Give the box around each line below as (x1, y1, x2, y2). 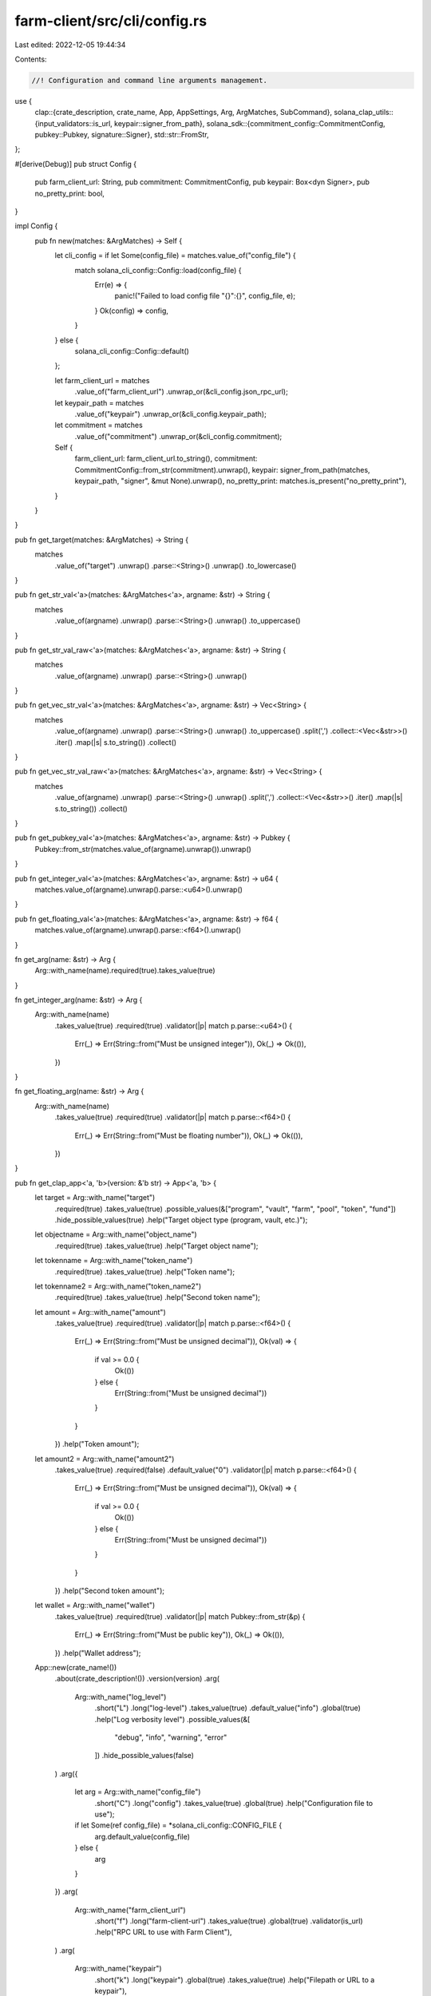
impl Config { (14, 221, 58, 231)
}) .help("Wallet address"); (54, 1648, 141, 1657)
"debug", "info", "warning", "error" (114, 1733, 227, 1742)
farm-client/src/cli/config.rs (14, 12, 208, 30)
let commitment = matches (54, 420, 143, 430)
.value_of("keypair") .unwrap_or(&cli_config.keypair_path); (74, 409, 267, 418)
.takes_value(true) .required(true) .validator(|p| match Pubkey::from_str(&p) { (54, 1611, 306, 1621)
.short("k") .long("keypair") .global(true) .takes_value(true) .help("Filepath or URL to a (94, 1974, 375, 1984)
